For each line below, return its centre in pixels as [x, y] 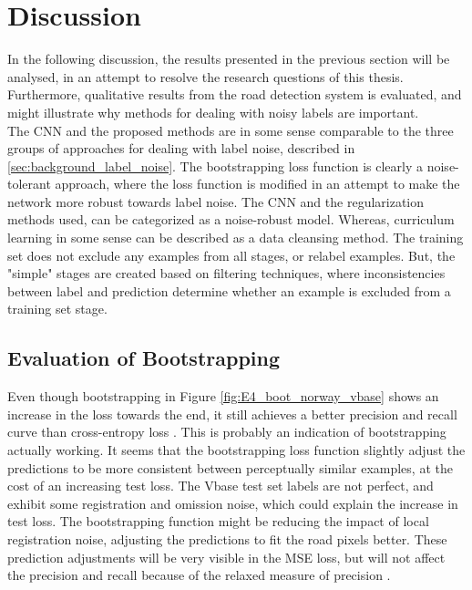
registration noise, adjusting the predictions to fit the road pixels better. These [227, 538]
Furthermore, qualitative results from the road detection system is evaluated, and [235, 94]
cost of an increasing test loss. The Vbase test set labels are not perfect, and [221, 486]
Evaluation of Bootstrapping [144, 358]
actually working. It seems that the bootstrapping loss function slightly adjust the [236, 450]
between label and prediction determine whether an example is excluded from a [229, 290]
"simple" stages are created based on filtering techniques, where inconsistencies [226, 273]
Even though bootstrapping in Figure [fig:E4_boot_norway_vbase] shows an [223, 396]
